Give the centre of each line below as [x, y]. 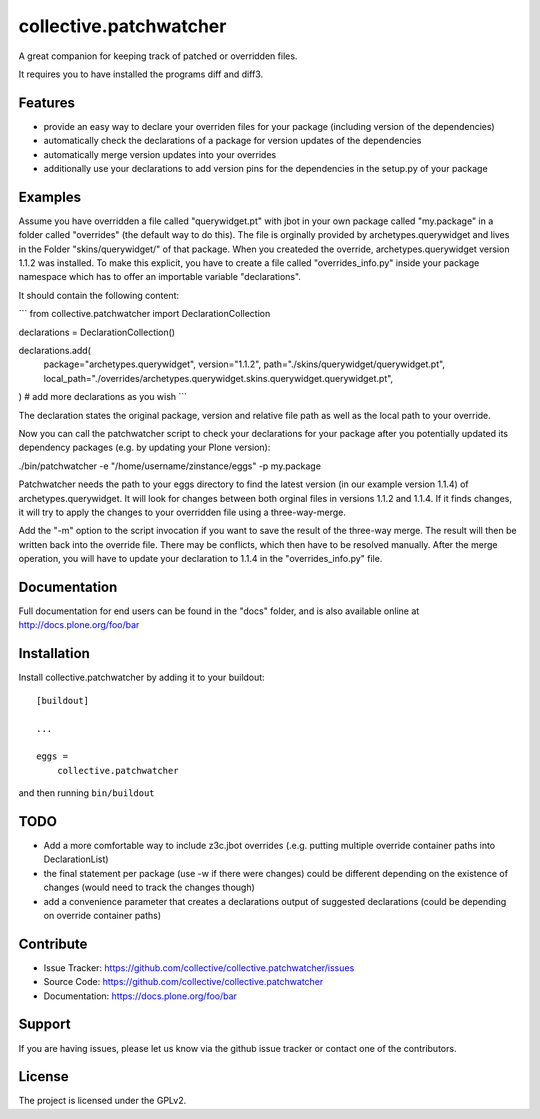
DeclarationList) [76, 859]
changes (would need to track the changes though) [149, 887]
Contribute [53, 943]
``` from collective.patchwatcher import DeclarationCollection [144, 314]
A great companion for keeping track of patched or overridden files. [158, 56]
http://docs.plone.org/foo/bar [79, 625]
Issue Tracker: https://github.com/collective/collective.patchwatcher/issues [199, 967]
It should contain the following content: [99, 295]
